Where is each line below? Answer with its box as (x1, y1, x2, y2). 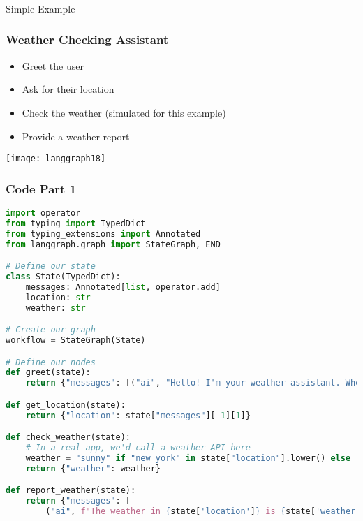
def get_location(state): (6, 399, 126, 410)
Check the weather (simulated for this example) (22, 105, 226, 119)
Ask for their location (22, 82, 114, 96)
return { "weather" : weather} (25, 463, 161, 474)
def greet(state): (6, 367, 91, 378)
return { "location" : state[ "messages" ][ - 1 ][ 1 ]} (25, 410, 251, 420)
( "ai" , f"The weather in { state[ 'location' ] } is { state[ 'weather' (45, 506, 361, 517)
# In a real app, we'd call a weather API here (25, 443, 251, 453)
